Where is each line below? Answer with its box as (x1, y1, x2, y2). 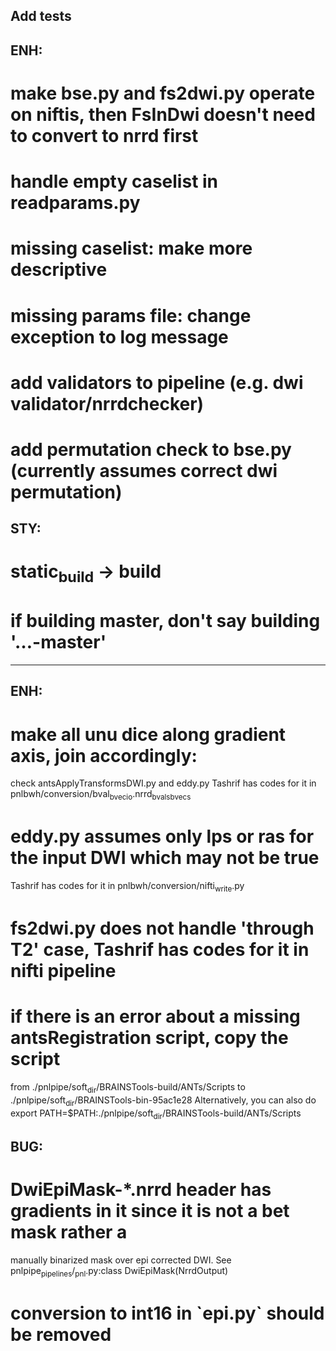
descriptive (10, 259, 108, 281)
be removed (10, 1323, 112, 1346)
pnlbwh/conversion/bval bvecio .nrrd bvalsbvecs (10, 788, 192, 803)
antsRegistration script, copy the (10, 1027, 289, 1049)
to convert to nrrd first (10, 124, 199, 147)
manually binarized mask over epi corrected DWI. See (10, 1254, 232, 1266)
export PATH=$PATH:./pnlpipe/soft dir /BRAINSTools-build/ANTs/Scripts (10, 1107, 302, 1121)
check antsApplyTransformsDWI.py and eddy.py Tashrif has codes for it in (10, 777, 317, 789)
